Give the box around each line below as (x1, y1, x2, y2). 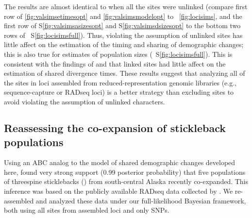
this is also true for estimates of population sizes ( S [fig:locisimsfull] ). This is (4, 49, 233, 59)
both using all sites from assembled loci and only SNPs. (4, 205, 169, 215)
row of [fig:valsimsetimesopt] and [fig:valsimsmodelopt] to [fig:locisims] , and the (4, 11, 242, 21)
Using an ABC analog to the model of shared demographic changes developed (4, 157, 235, 168)
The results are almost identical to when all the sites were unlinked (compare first (4, 1, 248, 11)
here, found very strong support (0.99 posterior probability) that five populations (4, 167, 246, 177)
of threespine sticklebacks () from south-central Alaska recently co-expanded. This (4, 176, 249, 186)
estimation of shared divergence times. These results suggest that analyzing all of (4, 68, 245, 78)
